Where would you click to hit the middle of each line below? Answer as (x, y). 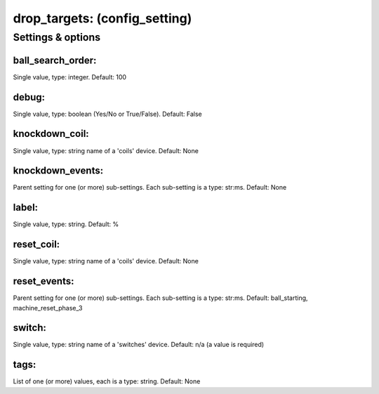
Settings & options (57, 37)
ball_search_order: (55, 60)
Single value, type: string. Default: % (66, 224)
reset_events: (44, 281)
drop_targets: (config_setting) (102, 18)
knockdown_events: (58, 171)
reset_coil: (36, 245)
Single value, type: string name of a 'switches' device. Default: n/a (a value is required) (139, 345)
